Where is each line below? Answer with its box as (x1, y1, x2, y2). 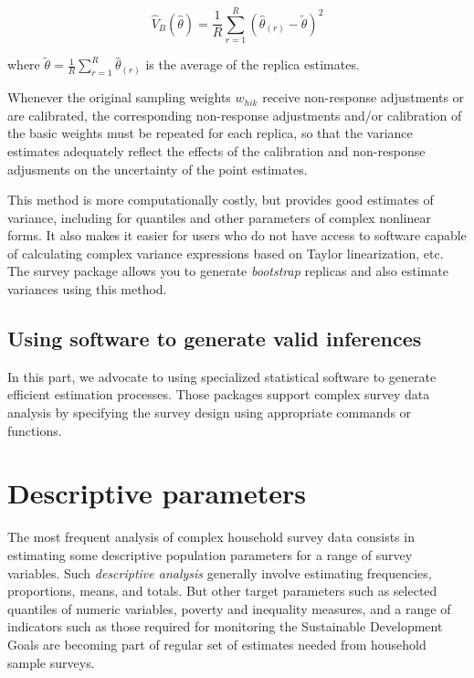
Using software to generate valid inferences (7, 324, 422, 353)
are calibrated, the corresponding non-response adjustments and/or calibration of (7, 105, 462, 124)
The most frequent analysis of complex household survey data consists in (7, 527, 415, 546)
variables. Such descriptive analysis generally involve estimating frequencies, (7, 563, 432, 582)
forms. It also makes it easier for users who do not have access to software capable (7, 226, 467, 245)
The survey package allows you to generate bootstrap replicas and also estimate (7, 261, 448, 281)
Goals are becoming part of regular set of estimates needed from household (7, 634, 427, 653)
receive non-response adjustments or (262, 88, 465, 107)
